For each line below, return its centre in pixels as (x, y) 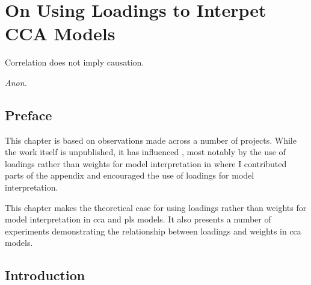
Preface (29, 115)
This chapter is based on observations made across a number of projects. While (151, 140)
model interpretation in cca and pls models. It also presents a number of (138, 219)
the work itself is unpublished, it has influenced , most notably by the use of (145, 152)
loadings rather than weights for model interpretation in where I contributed (146, 163)
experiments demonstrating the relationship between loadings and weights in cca (153, 231)
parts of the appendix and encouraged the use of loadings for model (130, 175)
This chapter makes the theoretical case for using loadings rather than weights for (156, 207)
